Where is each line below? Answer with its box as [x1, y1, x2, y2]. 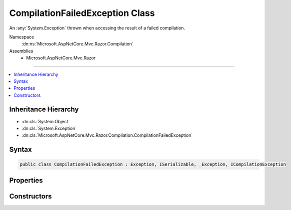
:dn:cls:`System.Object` [21, 118, 70, 124]
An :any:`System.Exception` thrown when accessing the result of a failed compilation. [9, 25, 185, 31]
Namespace [9, 34, 34, 40]
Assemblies [9, 48, 33, 54]
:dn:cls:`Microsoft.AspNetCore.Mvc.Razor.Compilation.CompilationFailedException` [21, 132, 193, 138]
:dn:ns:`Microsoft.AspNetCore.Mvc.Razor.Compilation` [21, 41, 133, 47]
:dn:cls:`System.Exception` [21, 125, 77, 131]
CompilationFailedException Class [9, 7, 155, 18]
